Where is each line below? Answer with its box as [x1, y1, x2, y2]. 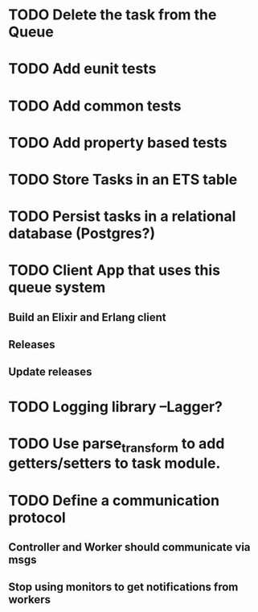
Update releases [8, 365, 92, 379]
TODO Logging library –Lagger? [8, 398, 223, 416]
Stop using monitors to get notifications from [8, 581, 239, 594]
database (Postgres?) [8, 224, 156, 243]
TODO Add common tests [8, 97, 182, 114]
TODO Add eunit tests [8, 60, 157, 78]
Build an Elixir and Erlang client [8, 310, 166, 324]
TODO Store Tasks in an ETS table [8, 170, 238, 189]
